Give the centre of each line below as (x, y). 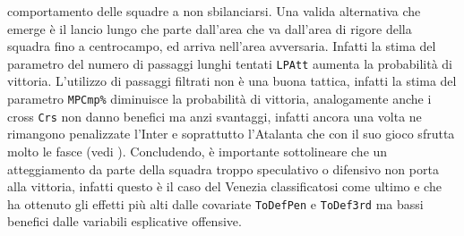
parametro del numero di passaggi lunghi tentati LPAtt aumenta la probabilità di (230, 63)
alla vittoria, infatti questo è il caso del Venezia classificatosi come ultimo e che (224, 186)
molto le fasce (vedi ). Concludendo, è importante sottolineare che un (198, 151)
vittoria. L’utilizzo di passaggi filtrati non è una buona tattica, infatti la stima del (232, 81)
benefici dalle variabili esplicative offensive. (125, 221)
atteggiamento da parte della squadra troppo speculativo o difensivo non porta (223, 169)
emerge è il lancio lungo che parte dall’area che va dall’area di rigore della (210, 28)
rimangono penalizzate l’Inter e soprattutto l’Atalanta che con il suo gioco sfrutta (231, 134)
